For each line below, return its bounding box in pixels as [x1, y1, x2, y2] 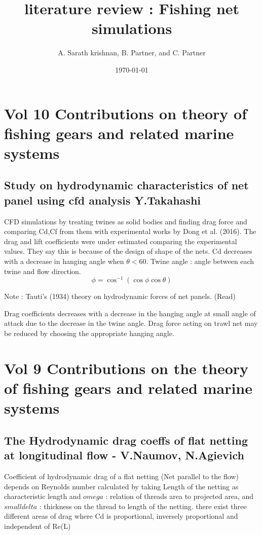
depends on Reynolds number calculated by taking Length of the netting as [4, 481, 239, 491]
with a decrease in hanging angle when [4, 256, 124, 266]
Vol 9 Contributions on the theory [4, 357, 249, 378]
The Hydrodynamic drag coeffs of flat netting [4, 432, 248, 448]
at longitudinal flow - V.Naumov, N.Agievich [4, 447, 244, 463]
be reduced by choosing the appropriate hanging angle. [4, 328, 174, 339]
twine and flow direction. [4, 265, 81, 276]
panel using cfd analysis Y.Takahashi [4, 192, 201, 208]
